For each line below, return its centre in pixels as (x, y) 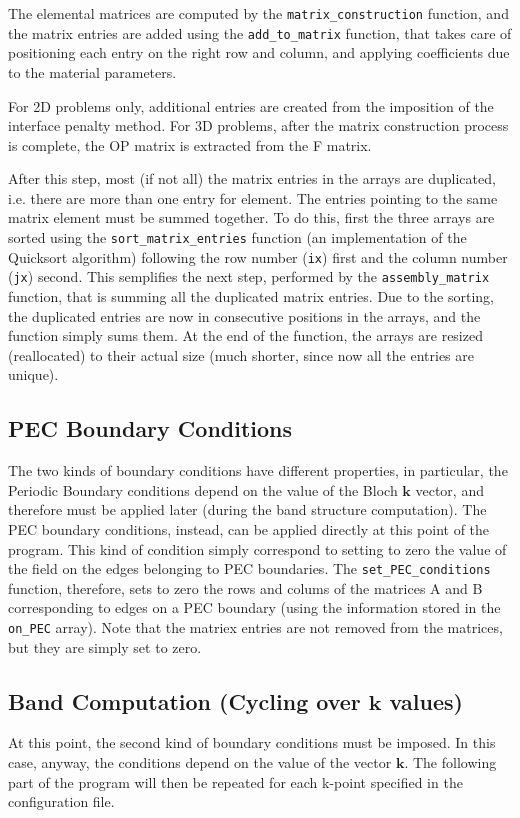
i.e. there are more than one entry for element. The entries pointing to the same (253, 197)
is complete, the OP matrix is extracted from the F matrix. (190, 144)
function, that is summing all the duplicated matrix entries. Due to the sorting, (251, 296)
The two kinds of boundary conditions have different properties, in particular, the (258, 470)
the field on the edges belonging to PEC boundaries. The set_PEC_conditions (249, 568)
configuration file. (61, 801)
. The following (450, 762)
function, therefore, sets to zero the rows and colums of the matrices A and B (245, 587)
